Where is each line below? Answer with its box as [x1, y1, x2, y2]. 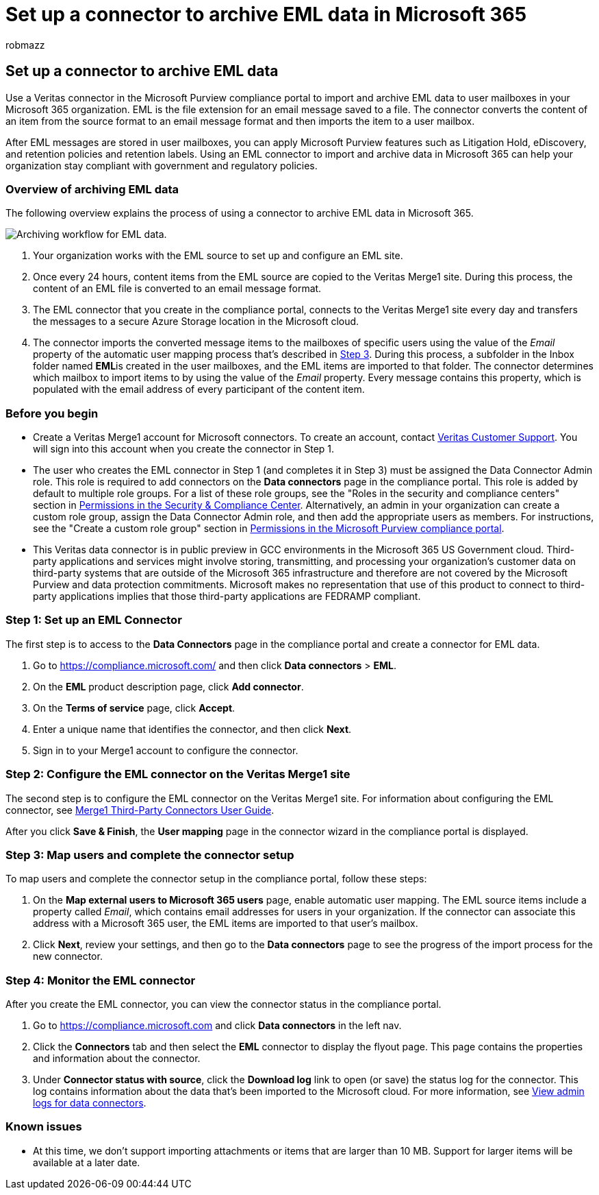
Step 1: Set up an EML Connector [5, 613, 182, 627]
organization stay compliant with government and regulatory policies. [5, 159, 318, 171]
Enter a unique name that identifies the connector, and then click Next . [33, 723, 352, 735]
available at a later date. [33, 1156, 140, 1168]
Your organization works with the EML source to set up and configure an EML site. [33, 250, 403, 262]
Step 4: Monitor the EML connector [5, 973, 196, 987]
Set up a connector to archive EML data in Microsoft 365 [5, 3, 527, 26]
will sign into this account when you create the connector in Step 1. [33, 443, 335, 455]
